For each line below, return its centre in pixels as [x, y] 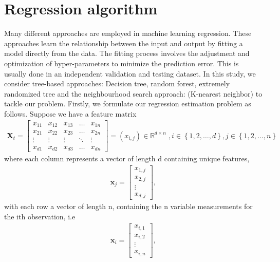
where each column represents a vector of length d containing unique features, [127, 158]
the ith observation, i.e [40, 216]
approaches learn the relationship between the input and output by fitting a [124, 43]
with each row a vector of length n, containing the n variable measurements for [128, 206]
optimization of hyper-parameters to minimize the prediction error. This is [122, 63]
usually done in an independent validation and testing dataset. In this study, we [130, 73]
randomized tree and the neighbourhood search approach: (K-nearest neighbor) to [133, 93]
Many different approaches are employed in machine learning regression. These [128, 33]
